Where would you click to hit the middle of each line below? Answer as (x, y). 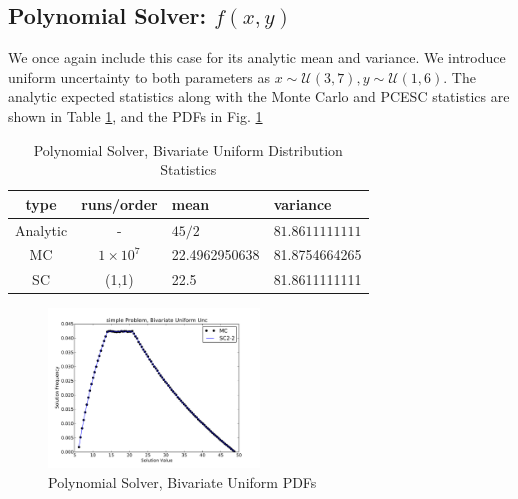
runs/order (119, 203)
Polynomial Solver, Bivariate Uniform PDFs (182, 481)
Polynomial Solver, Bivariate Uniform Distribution (188, 149)
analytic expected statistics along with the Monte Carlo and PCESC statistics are (259, 96)
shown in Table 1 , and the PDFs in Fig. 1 (135, 115)
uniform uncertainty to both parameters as (139, 76)
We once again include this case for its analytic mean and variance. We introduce (257, 57)
